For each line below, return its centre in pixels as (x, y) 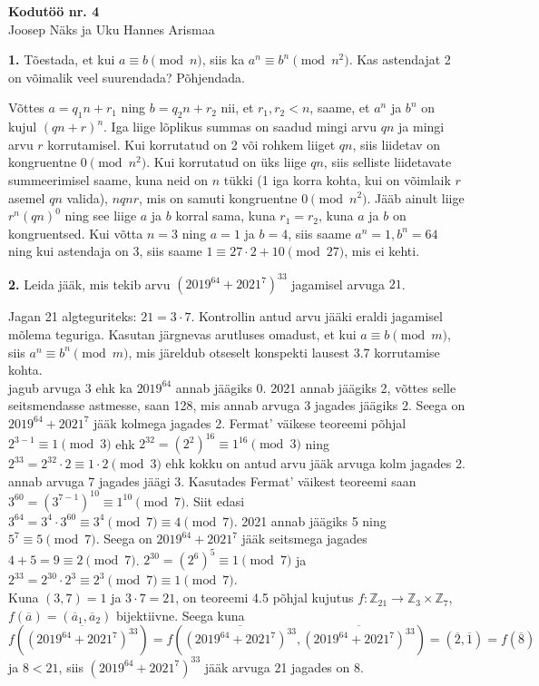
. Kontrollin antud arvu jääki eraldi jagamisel (317, 316)
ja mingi (421, 127)
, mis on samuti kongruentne (218, 197)
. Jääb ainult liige (416, 197)
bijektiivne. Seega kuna (180, 615)
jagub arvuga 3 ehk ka (70, 387)
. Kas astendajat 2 (400, 59)
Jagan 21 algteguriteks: (73, 316)
